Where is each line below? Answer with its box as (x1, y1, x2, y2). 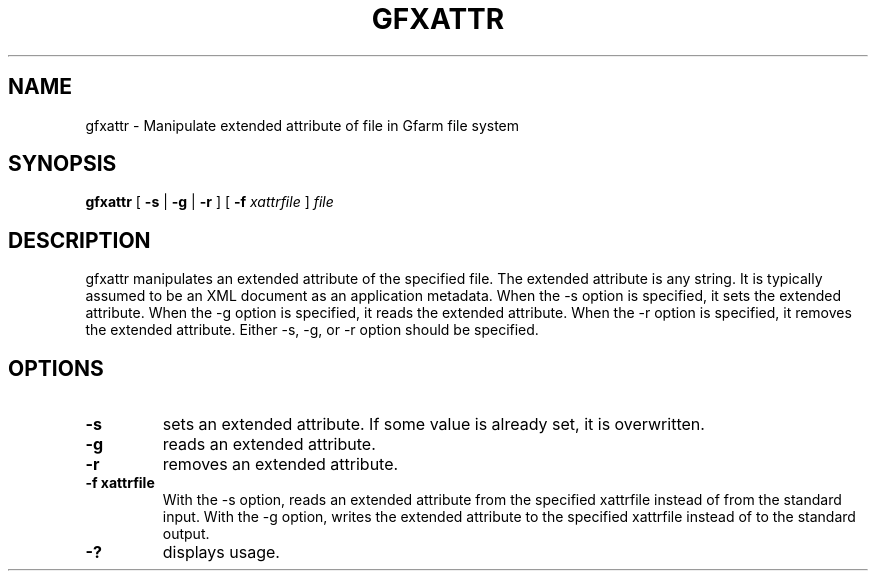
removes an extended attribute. (162, 454, 399, 475)
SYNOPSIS (8, 151, 117, 177)
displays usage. (162, 542, 280, 563)
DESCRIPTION (8, 227, 151, 253)
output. (162, 525, 210, 543)
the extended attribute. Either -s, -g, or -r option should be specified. (85, 321, 539, 339)
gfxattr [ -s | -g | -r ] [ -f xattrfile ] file (85, 193, 334, 211)
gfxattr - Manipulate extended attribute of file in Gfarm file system (85, 116, 520, 134)
